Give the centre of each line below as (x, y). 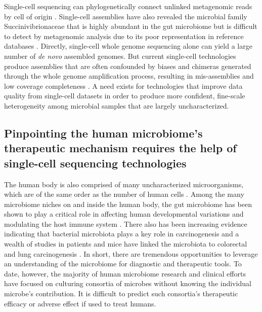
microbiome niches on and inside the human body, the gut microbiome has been (128, 204)
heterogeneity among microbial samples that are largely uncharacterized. (117, 105)
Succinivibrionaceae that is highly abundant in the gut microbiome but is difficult (131, 26)
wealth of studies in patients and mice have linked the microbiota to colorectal (126, 244)
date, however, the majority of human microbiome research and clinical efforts (125, 273)
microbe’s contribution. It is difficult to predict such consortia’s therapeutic (121, 293)
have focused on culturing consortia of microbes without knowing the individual (128, 283)
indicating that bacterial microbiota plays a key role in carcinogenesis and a (122, 234)
